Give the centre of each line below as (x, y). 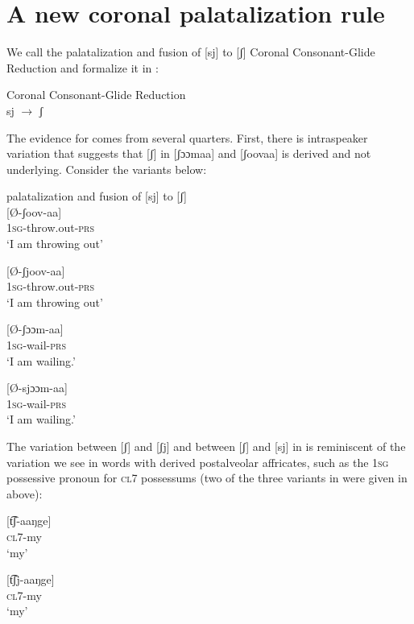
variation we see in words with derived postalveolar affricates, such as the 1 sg (198, 462)
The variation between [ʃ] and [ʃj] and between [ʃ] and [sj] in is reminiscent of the (206, 446)
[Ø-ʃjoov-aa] (36, 270)
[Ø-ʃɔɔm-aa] (35, 329)
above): (25, 493)
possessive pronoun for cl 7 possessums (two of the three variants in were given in (207, 478)
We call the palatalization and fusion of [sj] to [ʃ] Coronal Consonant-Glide (191, 52)
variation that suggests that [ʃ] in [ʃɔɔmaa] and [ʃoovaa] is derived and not (189, 153)
